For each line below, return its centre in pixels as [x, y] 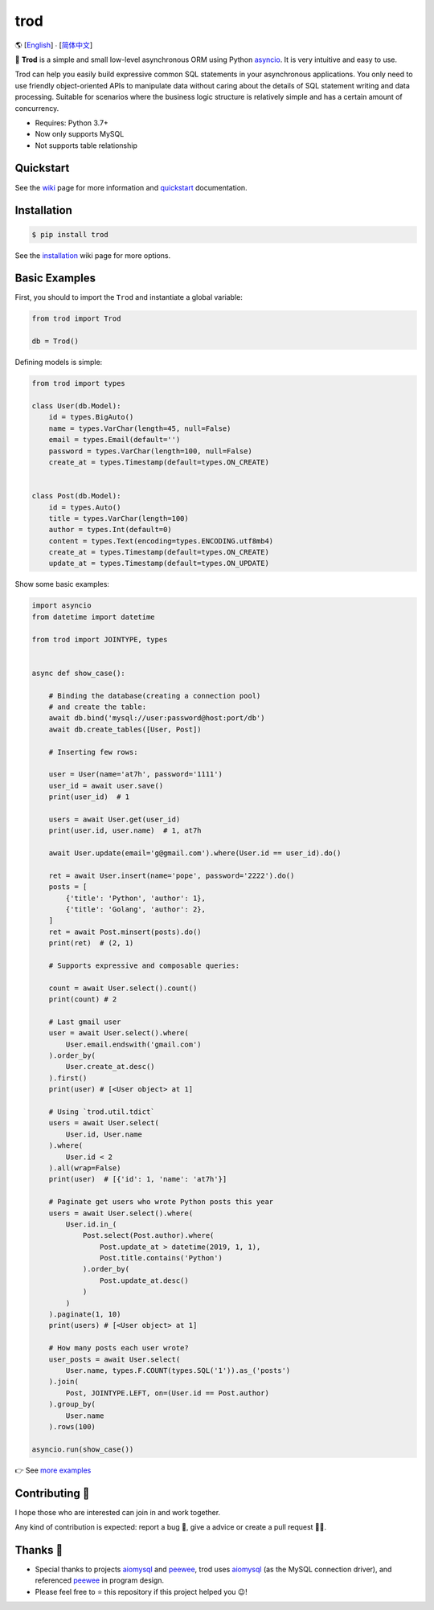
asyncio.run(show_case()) [83, 1449]
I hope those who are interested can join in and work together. [118, 1512]
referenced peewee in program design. [100, 1580]
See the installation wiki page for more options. [93, 255]
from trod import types [79, 383]
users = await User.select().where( [121, 1213]
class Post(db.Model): [76, 496]
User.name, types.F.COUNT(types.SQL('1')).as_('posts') [178, 1370]
